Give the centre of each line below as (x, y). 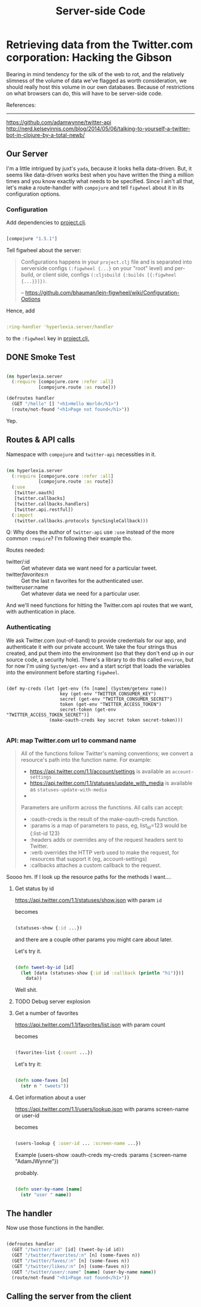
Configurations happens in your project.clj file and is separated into (106, 262)
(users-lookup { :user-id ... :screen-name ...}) (78, 1143)
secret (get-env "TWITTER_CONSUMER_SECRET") (116, 699)
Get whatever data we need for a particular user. (81, 594)
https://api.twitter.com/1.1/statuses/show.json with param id (88, 900)
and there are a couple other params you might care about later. (94, 939)
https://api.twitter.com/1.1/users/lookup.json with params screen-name (102, 1109)
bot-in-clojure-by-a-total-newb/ (45, 135)
